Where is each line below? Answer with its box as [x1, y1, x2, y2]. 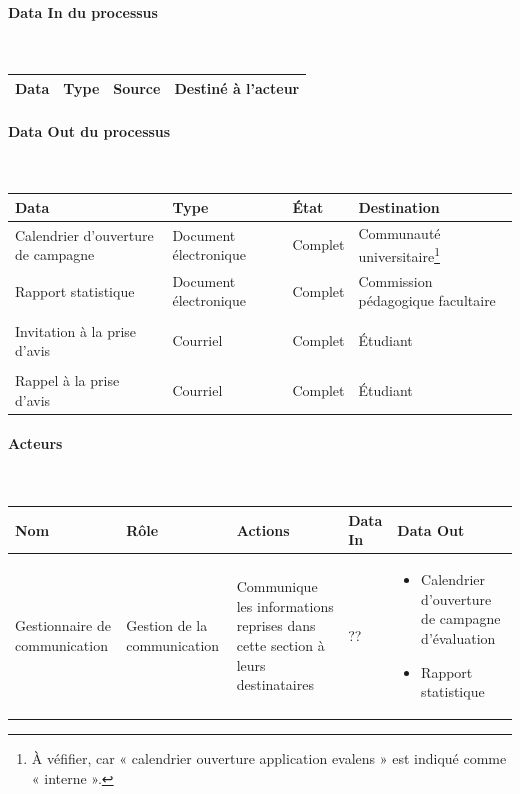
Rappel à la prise [15, 370, 120, 391]
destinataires [236, 674, 314, 695]
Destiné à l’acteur [174, 77, 300, 98]
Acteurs [8, 433, 63, 454]
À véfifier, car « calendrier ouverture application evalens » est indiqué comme [31, 748, 507, 769]
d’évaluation [421, 627, 496, 648]
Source [113, 77, 161, 98]
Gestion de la [126, 615, 208, 636]
